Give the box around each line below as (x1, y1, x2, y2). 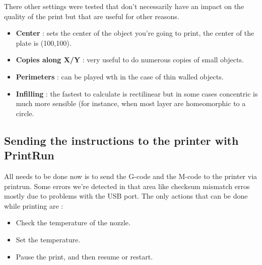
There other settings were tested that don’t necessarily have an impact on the (4, 1, 244, 11)
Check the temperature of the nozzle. (16, 217, 130, 228)
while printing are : (4, 200, 63, 211)
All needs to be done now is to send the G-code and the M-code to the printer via (4, 170, 257, 181)
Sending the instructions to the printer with (4, 132, 239, 148)
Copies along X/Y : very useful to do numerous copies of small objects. (16, 54, 244, 65)
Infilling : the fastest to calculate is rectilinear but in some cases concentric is (16, 88, 258, 99)
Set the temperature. (16, 234, 81, 244)
